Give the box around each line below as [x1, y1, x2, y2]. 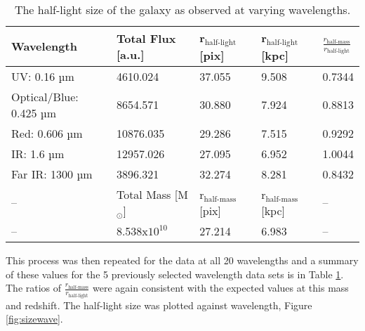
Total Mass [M [116, 186, 188, 202]
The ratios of [6, 280, 62, 295]
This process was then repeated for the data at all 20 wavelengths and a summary [6, 252, 359, 267]
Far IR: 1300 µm [11, 165, 93, 182]
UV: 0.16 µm [11, 67, 74, 84]
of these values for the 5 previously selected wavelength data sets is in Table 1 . [6, 266, 344, 281]
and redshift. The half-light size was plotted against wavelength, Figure [6, 297, 312, 312]
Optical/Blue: [11, 88, 79, 105]
